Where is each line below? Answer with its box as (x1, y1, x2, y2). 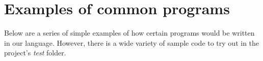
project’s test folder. (4, 47, 66, 58)
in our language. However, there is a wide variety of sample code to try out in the (4, 37, 259, 48)
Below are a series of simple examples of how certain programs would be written (4, 27, 255, 38)
